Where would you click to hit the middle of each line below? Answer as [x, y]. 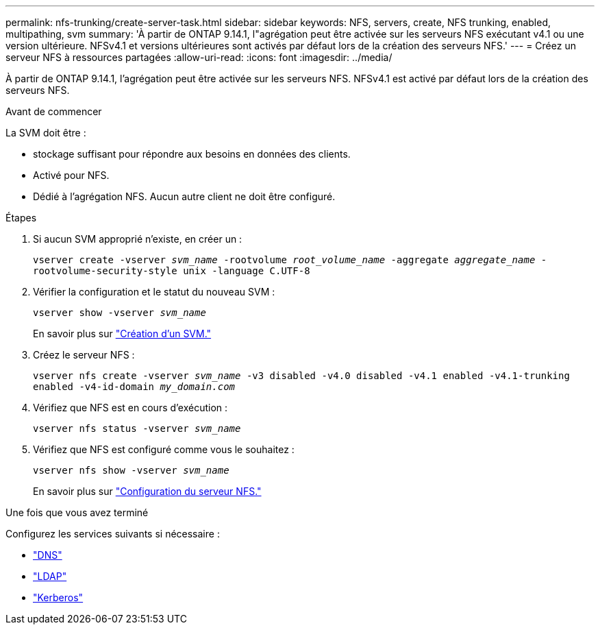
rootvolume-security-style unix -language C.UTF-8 [172, 271]
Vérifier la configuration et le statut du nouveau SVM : [154, 292]
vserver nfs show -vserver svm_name [131, 470]
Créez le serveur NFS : [84, 355]
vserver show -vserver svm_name [120, 313]
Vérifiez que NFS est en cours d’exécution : [130, 408]
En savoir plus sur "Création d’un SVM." [122, 334]
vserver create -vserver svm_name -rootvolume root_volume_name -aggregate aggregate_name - [290, 260]
